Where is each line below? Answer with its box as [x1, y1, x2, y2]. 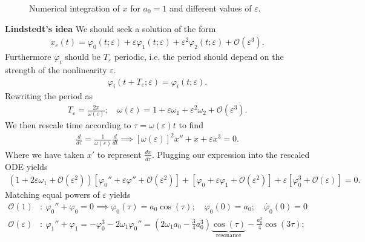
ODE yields [5, 160, 48, 172]
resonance [215, 232, 242, 239]
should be [65, 50, 101, 63]
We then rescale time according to [5, 119, 131, 131]
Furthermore [5, 50, 51, 63]
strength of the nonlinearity [5, 64, 107, 76]
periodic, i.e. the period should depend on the [114, 50, 284, 63]
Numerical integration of [29, 2, 120, 14]
